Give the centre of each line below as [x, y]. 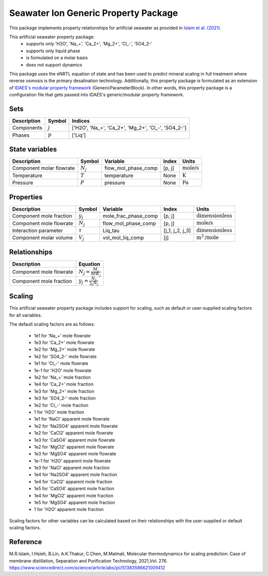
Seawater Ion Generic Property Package [94, 13]
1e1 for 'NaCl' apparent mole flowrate [72, 419]
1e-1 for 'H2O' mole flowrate [63, 370]
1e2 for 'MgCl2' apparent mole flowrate [74, 447]
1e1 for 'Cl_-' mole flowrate [61, 363]
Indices [81, 121]
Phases [21, 135]
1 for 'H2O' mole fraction [59, 412]
